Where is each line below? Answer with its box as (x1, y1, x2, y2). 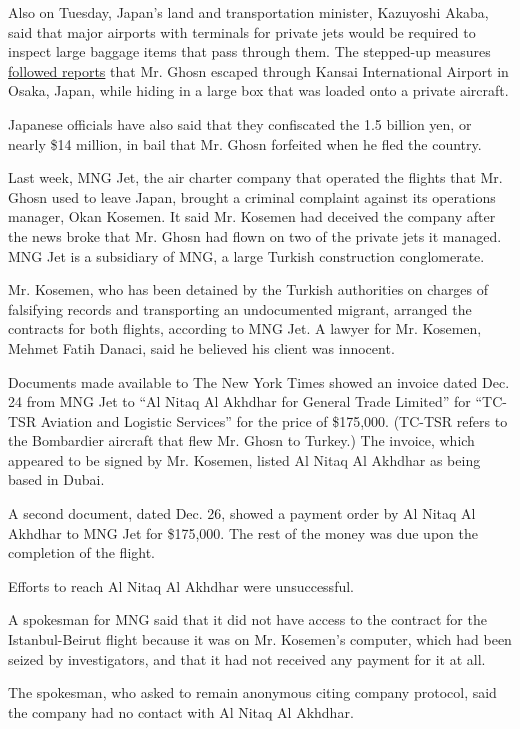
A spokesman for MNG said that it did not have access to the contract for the (8, 609, 487, 630)
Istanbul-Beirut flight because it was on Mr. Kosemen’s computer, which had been (8, 629, 512, 650)
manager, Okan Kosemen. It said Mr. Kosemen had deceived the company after (8, 206, 496, 227)
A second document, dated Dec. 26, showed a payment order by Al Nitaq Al (8, 503, 476, 524)
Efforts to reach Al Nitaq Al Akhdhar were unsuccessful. (8, 575, 354, 596)
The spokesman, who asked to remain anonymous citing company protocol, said (8, 682, 497, 703)
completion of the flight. (8, 542, 156, 563)
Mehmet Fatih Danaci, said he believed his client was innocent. (8, 337, 395, 358)
